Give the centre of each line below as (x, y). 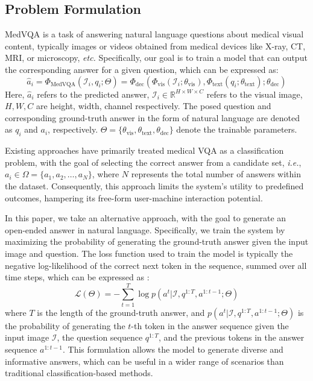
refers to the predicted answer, (93, 94)
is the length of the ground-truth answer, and (121, 312)
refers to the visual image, (255, 94)
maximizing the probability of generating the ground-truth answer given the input (157, 241)
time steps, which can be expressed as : (77, 277)
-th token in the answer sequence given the (210, 325)
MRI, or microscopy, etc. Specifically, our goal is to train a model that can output (156, 58)
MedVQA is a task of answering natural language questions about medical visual (154, 34)
